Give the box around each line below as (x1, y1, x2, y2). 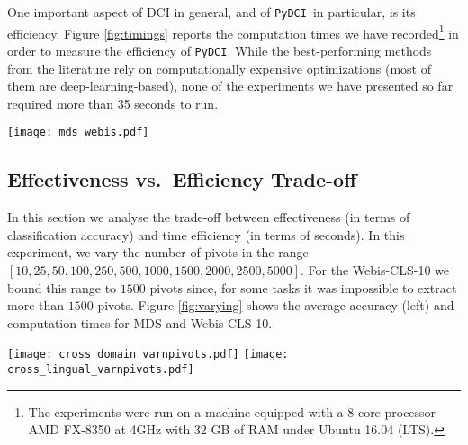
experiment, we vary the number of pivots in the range (7, 243, 309, 262)
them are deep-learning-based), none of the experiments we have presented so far (7, 76, 454, 95)
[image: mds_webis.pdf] (7, 126, 149, 139)
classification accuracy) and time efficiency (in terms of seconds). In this (7, 225, 405, 244)
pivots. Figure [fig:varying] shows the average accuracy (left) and (97, 296, 454, 315)
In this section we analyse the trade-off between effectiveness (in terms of (7, 208, 410, 227)
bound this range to (7, 278, 117, 297)
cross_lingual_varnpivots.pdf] (7, 363, 194, 377)
